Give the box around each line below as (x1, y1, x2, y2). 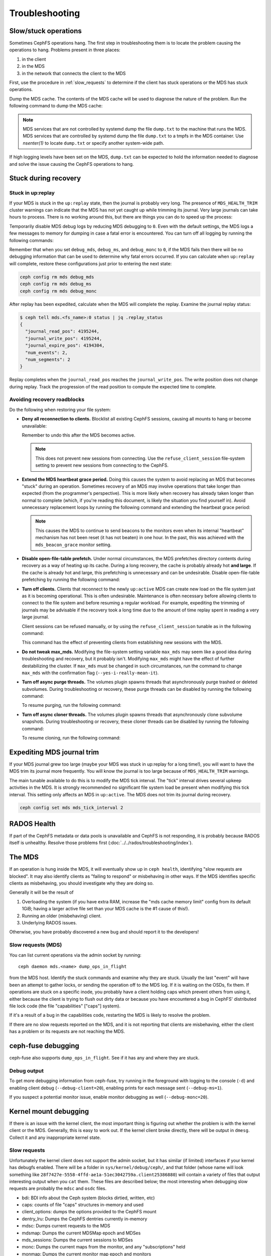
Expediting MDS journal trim (9, 748, 99, 756)
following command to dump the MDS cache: (9, 103, 103, 109)
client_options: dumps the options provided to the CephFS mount (22, 1209, 157, 1215)
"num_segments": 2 (25, 357, 70, 362)
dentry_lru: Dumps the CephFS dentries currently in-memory (22, 1216, 148, 1222)
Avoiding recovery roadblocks (9, 396, 85, 403)
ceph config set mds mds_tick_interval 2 (20, 805, 123, 811)
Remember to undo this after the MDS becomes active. (22, 432, 135, 438)
